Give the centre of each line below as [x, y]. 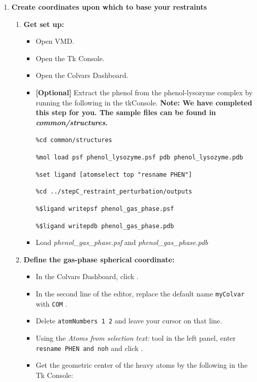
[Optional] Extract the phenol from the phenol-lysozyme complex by [144, 92]
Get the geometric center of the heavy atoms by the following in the [142, 365]
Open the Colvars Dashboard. [82, 75]
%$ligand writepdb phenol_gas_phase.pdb [105, 226]
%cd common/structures [74, 140]
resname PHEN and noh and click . [89, 348]
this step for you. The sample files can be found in [126, 112]
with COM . [52, 303]
